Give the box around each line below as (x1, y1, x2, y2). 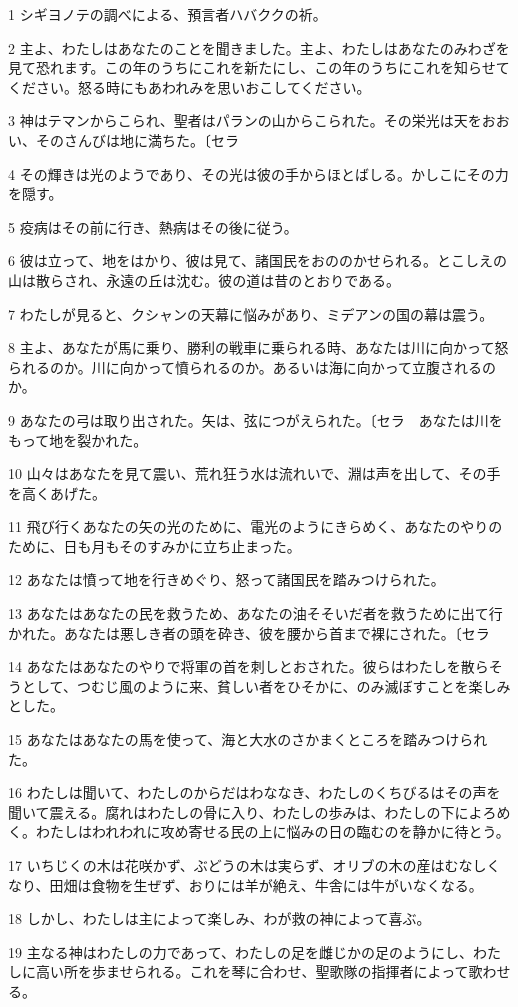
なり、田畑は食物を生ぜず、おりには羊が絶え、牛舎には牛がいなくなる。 (8, 874, 483, 895)
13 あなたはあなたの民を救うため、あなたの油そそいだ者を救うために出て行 (8, 603, 503, 624)
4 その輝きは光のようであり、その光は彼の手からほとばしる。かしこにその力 (8, 163, 509, 184)
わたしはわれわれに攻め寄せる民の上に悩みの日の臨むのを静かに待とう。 (35, 821, 510, 842)
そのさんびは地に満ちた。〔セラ (35, 129, 239, 150)
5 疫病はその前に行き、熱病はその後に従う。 (8, 216, 298, 237)
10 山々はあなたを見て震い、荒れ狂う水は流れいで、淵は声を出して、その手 (8, 463, 501, 484)
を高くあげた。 (8, 482, 106, 503)
